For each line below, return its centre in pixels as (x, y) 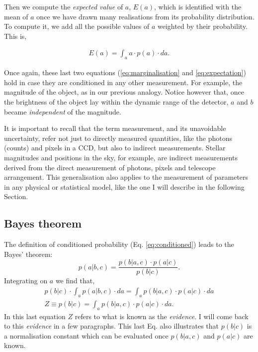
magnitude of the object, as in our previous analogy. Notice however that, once (124, 92)
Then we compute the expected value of (64, 6)
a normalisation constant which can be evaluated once (86, 335)
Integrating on (26, 281)
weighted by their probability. (203, 26)
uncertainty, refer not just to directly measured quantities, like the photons (118, 138)
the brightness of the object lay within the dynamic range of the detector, (116, 101)
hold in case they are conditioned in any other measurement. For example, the (123, 82)
